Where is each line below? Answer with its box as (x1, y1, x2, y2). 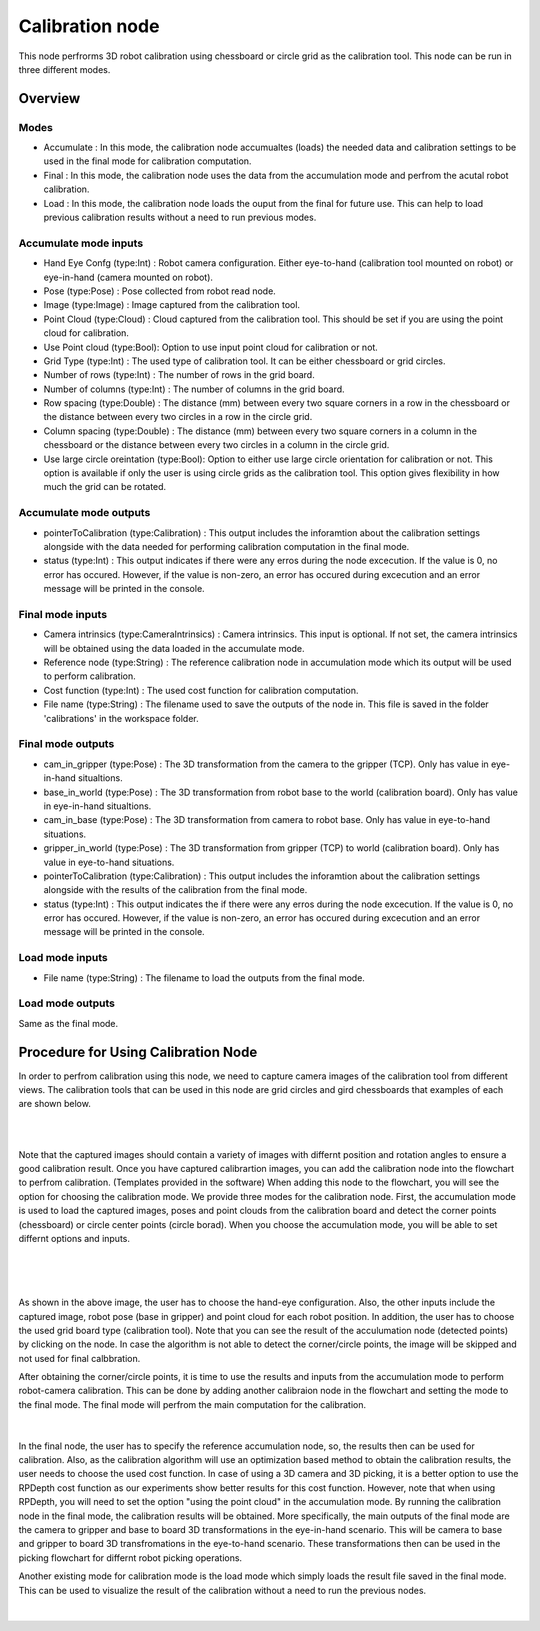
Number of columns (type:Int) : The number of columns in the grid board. (43, 383, 345, 395)
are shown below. (18, 1098, 92, 1110)
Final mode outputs (18, 737, 115, 751)
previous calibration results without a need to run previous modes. (43, 211, 317, 224)
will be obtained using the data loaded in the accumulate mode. (43, 642, 305, 654)
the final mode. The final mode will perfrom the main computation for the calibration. (18, 1398, 367, 1410)
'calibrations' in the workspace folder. (43, 712, 199, 724)
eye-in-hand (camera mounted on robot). (43, 271, 214, 283)
